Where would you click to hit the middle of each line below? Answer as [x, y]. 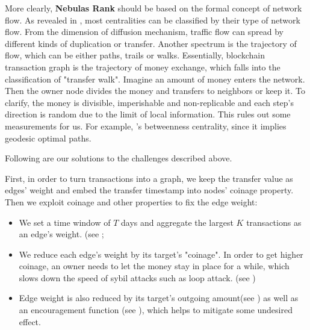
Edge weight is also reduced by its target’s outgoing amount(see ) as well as [159, 298]
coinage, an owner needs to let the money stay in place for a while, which [154, 266]
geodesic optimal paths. [48, 138]
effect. [30, 321]
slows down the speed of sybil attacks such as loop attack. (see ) [137, 277]
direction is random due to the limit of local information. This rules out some [148, 114]
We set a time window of [65, 222]
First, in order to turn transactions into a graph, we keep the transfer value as [149, 178]
